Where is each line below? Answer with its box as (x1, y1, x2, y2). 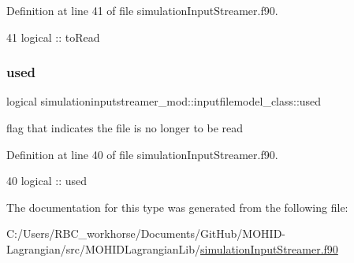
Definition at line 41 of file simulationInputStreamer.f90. (6, 2, 278, 18)
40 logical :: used (6, 172, 87, 189)
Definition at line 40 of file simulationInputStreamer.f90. (6, 146, 278, 162)
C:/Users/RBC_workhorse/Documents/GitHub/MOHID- (6, 225, 286, 242)
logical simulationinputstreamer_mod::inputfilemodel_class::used (6, 93, 322, 109)
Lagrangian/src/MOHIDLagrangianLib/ (6, 240, 201, 257)
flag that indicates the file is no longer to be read (6, 120, 244, 135)
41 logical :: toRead (6, 28, 100, 45)
